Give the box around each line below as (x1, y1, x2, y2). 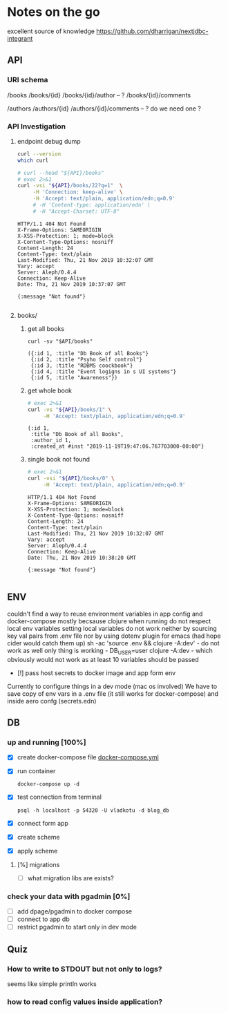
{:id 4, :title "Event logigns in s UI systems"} (30, 368, 177, 375)
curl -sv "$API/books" (27, 338, 93, 345)
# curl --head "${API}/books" (17, 169, 105, 176)
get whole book (27, 386, 73, 395)
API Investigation (7, 122, 66, 131)
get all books (27, 324, 64, 332)
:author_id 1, (30, 437, 71, 444)
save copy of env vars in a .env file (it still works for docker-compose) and (7, 689, 219, 698)
